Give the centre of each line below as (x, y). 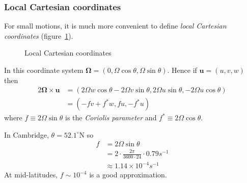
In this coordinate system (44, 70)
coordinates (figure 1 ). (39, 35)
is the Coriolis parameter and (111, 117)
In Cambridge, (26, 134)
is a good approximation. (128, 175)
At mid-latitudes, (31, 175)
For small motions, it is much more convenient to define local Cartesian (115, 26)
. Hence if (182, 70)
